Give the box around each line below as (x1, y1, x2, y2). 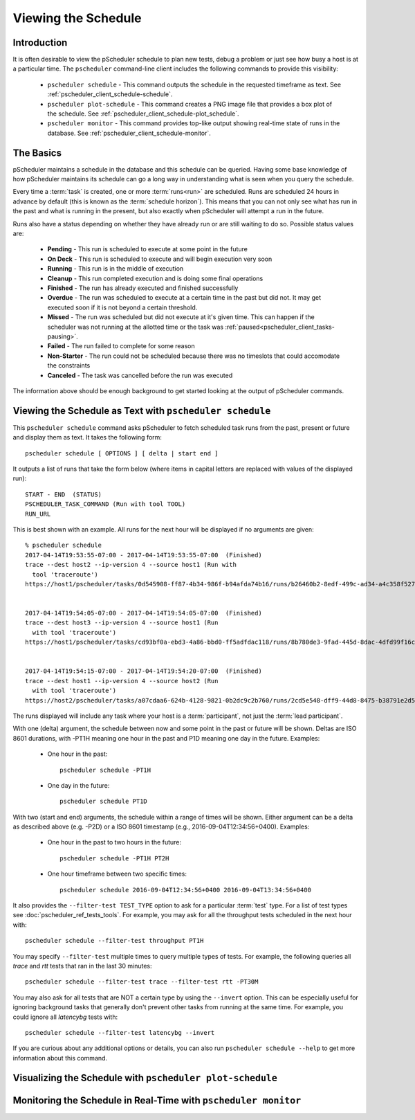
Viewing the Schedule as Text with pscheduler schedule (12, 405, 271, 417)
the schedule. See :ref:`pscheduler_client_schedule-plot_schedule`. (47, 109, 239, 118)
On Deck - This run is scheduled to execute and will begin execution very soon (47, 255, 273, 263)
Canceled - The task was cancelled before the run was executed (47, 371, 233, 379)
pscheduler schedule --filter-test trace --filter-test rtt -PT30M (25, 978, 259, 986)
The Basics (12, 147, 62, 159)
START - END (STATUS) (25, 490, 102, 498)
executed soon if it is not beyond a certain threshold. (47, 303, 198, 311)
